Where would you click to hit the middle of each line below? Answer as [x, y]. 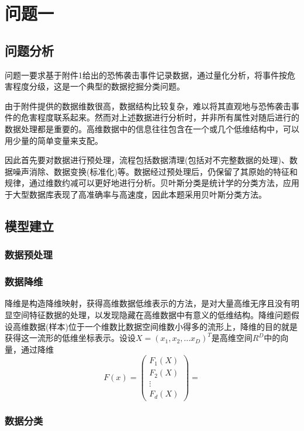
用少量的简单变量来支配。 [54, 140]
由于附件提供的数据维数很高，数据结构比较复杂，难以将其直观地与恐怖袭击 [148, 106]
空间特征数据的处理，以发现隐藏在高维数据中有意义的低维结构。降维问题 [152, 314]
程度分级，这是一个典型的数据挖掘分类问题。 [99, 86]
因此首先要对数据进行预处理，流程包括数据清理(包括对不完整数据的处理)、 [147, 160]
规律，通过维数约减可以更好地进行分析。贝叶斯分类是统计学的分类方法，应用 [152, 183]
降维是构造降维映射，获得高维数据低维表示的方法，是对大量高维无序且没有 [148, 303]
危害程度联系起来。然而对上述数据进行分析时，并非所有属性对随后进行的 [160, 117]
